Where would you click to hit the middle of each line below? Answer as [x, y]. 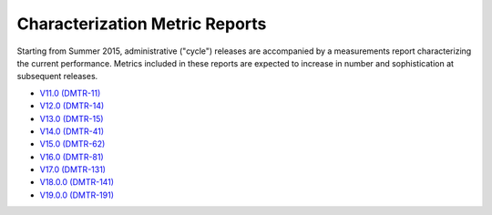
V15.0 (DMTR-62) [72, 144]
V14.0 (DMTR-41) [72, 131]
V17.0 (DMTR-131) [73, 169]
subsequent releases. [57, 77]
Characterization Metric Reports [142, 24]
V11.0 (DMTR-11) [70, 93]
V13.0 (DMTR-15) [72, 118]
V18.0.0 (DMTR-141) [77, 182]
